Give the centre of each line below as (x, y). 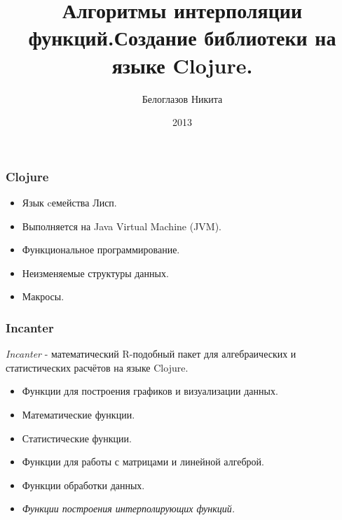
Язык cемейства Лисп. (69, 202)
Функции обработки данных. (83, 485)
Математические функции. (78, 414)
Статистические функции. (77, 438)
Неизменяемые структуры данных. (95, 273)
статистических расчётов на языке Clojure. (97, 367)
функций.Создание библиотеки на (182, 37)
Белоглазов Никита (182, 98)
